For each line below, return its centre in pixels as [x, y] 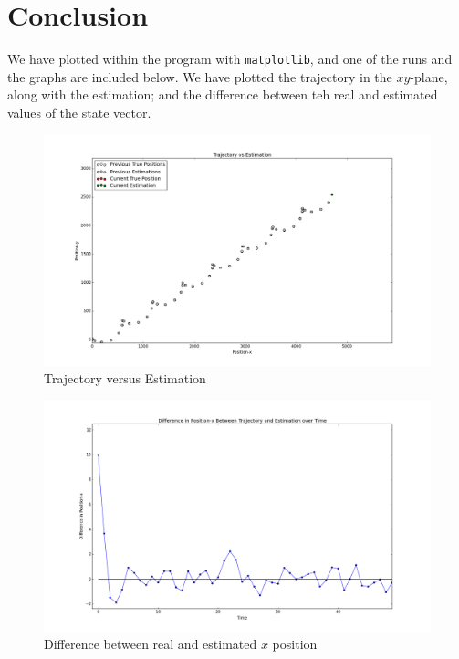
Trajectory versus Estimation [125, 378]
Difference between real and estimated [151, 644]
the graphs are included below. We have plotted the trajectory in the [200, 76]
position [295, 644]
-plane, [429, 76]
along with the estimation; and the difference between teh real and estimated [223, 94]
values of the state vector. [79, 112]
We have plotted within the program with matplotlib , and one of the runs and [230, 59]
